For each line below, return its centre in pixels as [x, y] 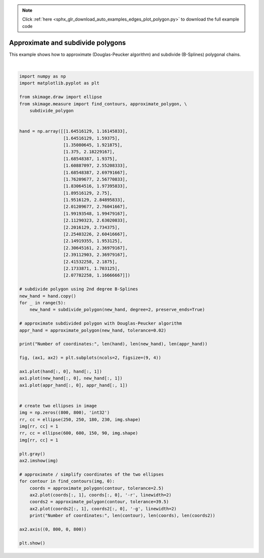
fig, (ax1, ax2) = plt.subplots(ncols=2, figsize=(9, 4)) [90, 358]
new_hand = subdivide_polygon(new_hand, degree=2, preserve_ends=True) [117, 310]
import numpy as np [43, 76]
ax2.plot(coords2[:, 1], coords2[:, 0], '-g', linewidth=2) [103, 508]
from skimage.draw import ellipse [61, 97]
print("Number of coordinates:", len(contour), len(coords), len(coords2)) [122, 516]
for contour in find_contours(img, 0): [67, 481]
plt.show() [32, 543]
